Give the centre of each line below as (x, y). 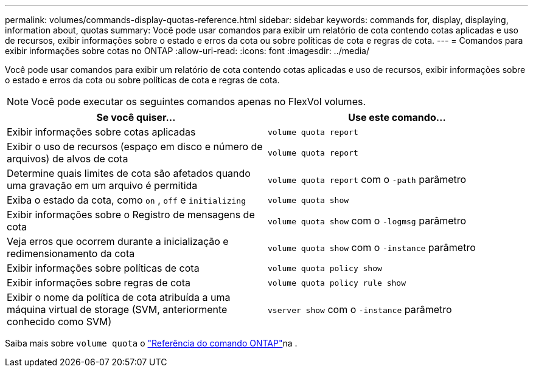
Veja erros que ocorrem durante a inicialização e (118, 241)
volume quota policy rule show (337, 283)
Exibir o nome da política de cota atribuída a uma (119, 297)
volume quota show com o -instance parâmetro (372, 247)
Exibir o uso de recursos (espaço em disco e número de (135, 146)
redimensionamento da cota (71, 253)
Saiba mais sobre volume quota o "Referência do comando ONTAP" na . (151, 343)
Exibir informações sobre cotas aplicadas (101, 132)
